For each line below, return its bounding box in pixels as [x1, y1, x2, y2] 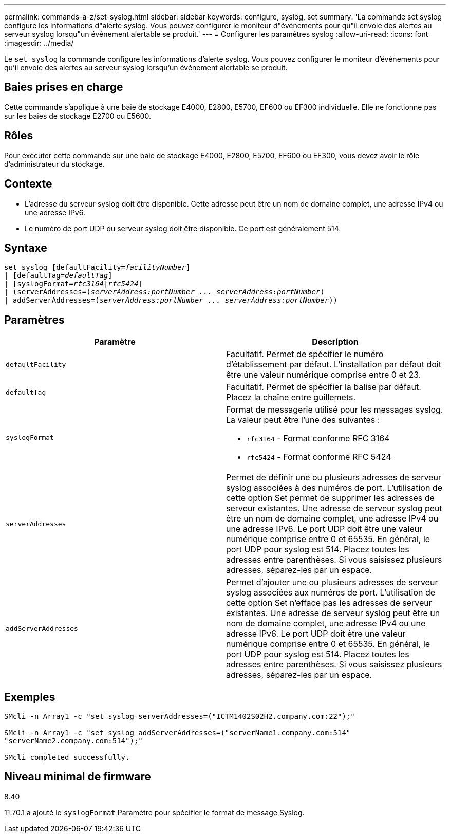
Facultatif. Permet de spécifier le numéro [226, 349, 384, 360]
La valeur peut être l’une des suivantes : [226, 415, 380, 425]
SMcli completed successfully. [4, 753, 130, 762]
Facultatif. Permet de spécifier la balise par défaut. [226, 382, 421, 393]
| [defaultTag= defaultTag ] [4, 271, 113, 280]
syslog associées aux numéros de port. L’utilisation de [226, 587, 436, 598]
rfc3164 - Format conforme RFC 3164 [247, 433, 390, 444]
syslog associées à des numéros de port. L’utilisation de [226, 482, 442, 493]
